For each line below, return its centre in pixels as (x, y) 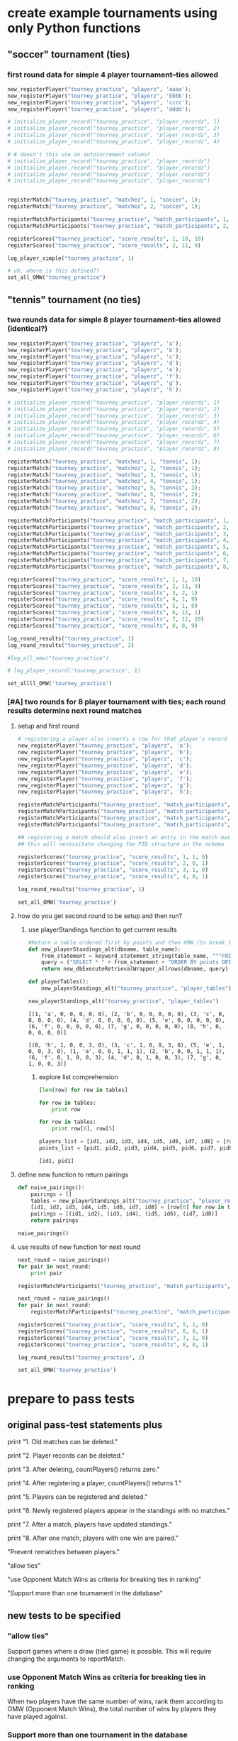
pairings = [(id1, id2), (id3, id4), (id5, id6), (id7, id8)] (124, 1214)
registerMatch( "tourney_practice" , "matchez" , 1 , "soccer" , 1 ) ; (104, 200)
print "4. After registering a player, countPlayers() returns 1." (95, 1483)
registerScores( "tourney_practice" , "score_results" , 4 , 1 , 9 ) (103, 599)
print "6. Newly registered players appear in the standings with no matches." (119, 1511)
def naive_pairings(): (51, 1187)
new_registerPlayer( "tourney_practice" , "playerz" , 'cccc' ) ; (100, 102)
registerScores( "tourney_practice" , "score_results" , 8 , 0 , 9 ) (103, 626)
